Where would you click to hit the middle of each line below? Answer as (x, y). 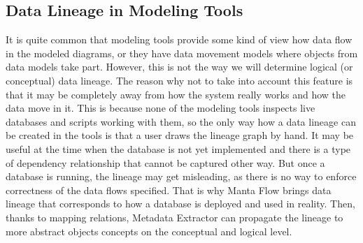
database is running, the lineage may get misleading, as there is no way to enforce (181, 176)
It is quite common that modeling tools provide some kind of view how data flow (179, 39)
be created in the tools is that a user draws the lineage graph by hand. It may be (180, 135)
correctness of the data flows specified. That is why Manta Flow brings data (169, 190)
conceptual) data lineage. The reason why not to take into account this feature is (179, 80)
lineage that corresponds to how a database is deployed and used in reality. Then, (180, 204)
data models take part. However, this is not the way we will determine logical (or (179, 67)
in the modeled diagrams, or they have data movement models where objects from (182, 53)
